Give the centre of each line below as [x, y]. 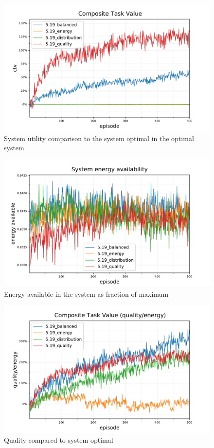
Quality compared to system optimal [59, 439]
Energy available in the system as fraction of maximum [86, 294]
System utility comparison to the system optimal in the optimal [99, 138]
